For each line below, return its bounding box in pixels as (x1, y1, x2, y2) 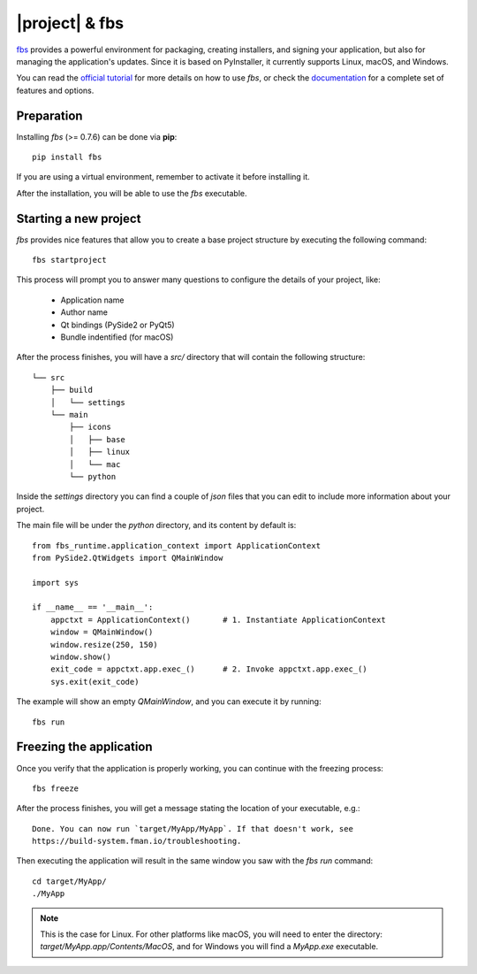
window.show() (49, 652, 112, 663)
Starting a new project (16, 211, 141, 226)
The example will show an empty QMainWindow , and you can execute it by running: (16, 696, 322, 707)
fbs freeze (32, 783, 79, 794)
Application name (60, 295, 125, 305)
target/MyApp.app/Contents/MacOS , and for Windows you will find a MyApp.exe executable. (40, 941, 379, 952)
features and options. (16, 85, 95, 96)
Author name (60, 307, 108, 318)
